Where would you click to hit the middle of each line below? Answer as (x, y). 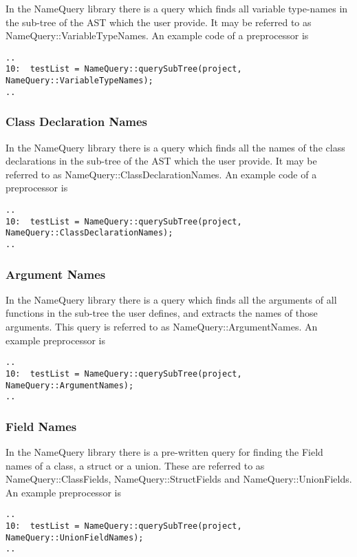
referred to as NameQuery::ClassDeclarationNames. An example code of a (161, 174)
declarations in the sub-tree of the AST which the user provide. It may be (161, 161)
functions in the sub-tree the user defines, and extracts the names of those (162, 313)
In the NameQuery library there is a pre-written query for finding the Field (164, 452)
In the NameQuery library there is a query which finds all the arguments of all (171, 299)
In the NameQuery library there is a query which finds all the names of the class (175, 147)
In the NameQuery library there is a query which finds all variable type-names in (177, 8)
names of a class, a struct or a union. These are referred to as (135, 465)
